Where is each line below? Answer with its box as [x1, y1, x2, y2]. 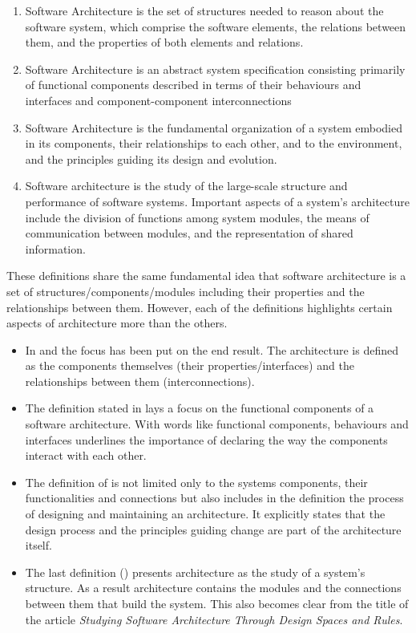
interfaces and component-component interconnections [25, 91, 292, 108]
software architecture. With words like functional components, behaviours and [25, 416, 409, 432]
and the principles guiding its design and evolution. [25, 150, 277, 167]
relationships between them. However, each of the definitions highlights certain [6, 298, 393, 315]
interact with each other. [25, 447, 147, 464]
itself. [25, 537, 52, 554]
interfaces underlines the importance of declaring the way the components [25, 431, 388, 448]
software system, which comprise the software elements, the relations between [25, 18, 406, 34]
